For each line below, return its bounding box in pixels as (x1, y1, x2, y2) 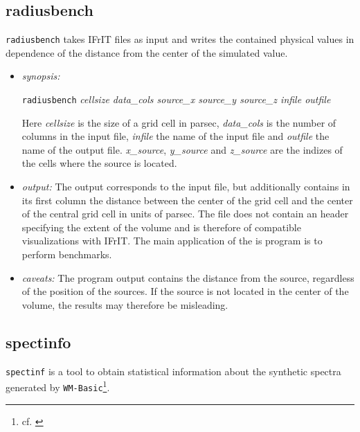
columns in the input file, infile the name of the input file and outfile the (21, 129, 330, 143)
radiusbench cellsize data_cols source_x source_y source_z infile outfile (21, 92, 331, 107)
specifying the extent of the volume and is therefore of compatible (21, 219, 301, 234)
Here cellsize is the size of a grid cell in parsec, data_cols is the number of (21, 115, 336, 129)
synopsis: (21, 69, 60, 83)
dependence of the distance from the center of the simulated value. (6, 45, 288, 60)
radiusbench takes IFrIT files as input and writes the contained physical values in (6, 32, 354, 46)
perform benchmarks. (21, 247, 112, 262)
